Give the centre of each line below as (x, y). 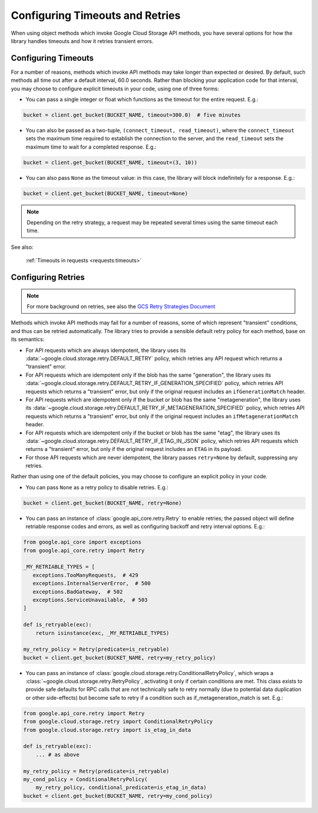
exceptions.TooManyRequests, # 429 (85, 575)
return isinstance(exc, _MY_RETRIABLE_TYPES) (102, 633)
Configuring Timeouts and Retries (96, 15)
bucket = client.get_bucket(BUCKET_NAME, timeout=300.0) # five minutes (132, 115)
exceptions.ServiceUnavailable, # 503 (90, 600)
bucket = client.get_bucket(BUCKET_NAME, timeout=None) (106, 193)
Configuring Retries (48, 277)
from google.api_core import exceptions (82, 542)
